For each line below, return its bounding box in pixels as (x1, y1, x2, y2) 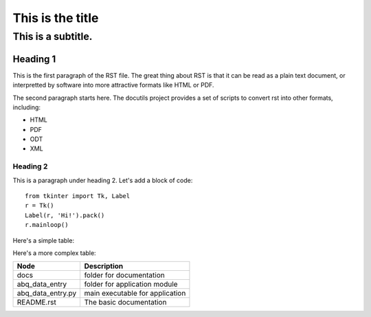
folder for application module (84, 279, 178, 289)
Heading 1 (12, 53, 56, 65)
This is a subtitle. (12, 30, 93, 43)
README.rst (16, 298, 56, 307)
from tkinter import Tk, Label (25, 192, 131, 199)
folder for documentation (84, 270, 165, 280)
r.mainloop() (25, 221, 69, 229)
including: (12, 103, 41, 111)
